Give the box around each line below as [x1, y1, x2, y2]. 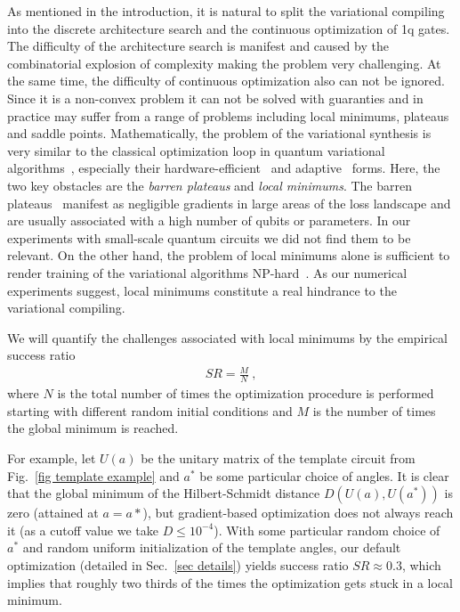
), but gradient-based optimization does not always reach [142, 503, 454, 522]
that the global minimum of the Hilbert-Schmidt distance [7, 484, 320, 502]
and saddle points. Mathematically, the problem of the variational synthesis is [7, 124, 432, 143]
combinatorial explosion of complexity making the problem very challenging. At [7, 53, 441, 72]
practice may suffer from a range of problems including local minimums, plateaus [7, 106, 449, 125]
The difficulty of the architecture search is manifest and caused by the [7, 37, 389, 55]
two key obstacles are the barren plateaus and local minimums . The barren [7, 175, 412, 194]
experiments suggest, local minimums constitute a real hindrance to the [7, 281, 397, 299]
